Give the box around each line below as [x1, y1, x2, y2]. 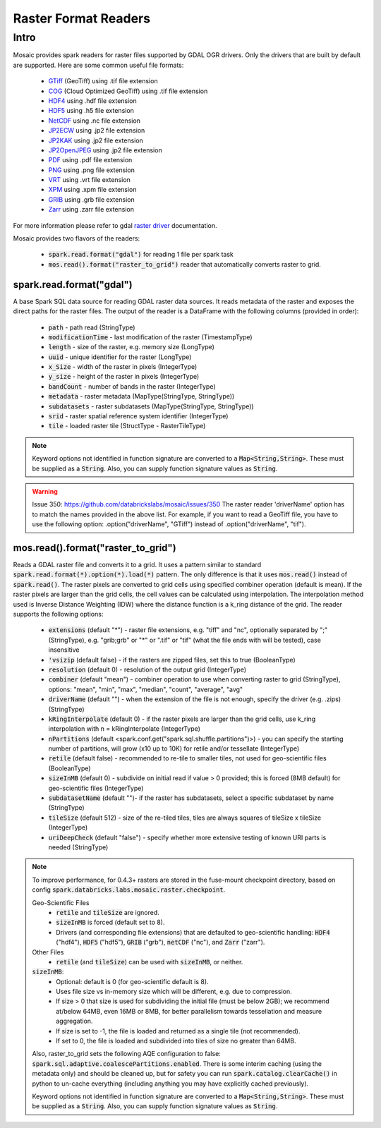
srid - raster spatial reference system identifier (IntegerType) [48, 412, 229, 420]
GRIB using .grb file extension [48, 195, 135, 204]
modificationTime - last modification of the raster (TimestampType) [48, 332, 253, 341]
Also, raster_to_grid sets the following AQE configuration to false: [32, 1050, 222, 1058]
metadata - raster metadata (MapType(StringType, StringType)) [48, 392, 235, 401]
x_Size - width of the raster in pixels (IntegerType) [48, 363, 198, 371]
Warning [32, 487, 58, 495]
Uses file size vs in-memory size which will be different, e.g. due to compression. [56, 988, 292, 996]
